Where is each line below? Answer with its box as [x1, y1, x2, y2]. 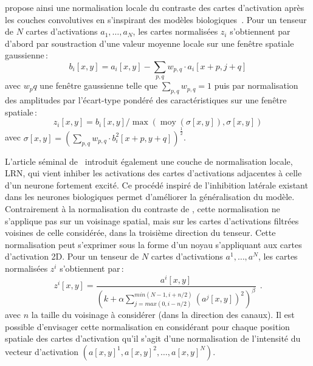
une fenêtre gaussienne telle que [40, 79, 158, 92]
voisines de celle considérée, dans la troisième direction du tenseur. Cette [5, 226, 276, 239]
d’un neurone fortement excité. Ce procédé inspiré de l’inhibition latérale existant [5, 178, 308, 191]
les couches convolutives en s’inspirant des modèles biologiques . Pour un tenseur [5, 13, 307, 26]
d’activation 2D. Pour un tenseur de [5, 250, 139, 263]
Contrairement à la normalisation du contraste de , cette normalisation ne [5, 202, 280, 215]
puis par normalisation [214, 79, 298, 92]
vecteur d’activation [5, 345, 78, 357]
